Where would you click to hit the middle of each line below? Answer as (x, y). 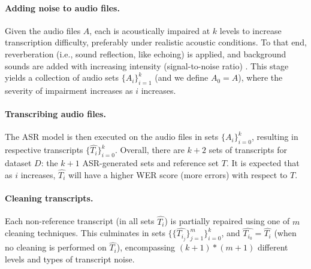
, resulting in (275, 137)
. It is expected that (263, 163)
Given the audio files (43, 30)
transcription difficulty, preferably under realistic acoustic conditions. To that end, (156, 42)
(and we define (182, 77)
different (273, 247)
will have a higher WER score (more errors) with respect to (178, 174)
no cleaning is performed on (56, 247)
